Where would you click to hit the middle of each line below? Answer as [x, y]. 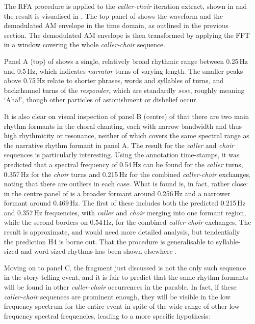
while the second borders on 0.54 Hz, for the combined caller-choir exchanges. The [127, 222]
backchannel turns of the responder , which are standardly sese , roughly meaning [124, 90]
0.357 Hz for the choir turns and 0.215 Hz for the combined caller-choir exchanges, [127, 174]
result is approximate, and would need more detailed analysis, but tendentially [122, 232]
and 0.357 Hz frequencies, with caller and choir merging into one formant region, [125, 212]
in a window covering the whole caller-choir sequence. [85, 44]
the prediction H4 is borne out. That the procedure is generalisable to [109, 241]
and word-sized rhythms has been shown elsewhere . [99, 251]
